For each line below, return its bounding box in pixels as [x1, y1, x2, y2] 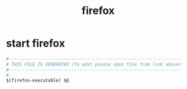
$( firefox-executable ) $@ [6, 77, 69, 84]
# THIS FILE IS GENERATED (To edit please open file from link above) [6, 61, 182, 67]
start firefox [6, 37, 65, 50]
